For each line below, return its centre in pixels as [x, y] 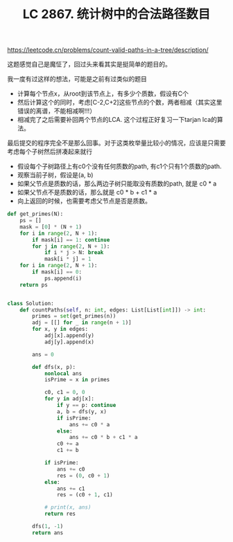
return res [60, 514]
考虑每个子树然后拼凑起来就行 [50, 152]
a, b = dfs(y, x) [82, 412]
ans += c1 [71, 489]
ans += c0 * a [89, 424]
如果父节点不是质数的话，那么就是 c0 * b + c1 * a [87, 192]
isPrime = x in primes [77, 380]
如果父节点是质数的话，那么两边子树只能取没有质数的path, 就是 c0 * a [117, 183]
